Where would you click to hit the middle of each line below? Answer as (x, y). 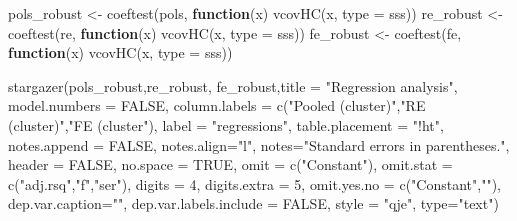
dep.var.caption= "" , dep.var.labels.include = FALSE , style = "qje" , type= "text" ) (253, 203)
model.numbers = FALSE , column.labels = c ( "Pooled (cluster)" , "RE (217, 105)
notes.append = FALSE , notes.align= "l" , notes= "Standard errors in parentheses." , (259, 144)
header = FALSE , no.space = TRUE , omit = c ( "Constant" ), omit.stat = (230, 164)
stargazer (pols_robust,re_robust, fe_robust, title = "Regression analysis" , (233, 85)
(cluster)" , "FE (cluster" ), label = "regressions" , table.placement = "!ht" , (226, 124)
